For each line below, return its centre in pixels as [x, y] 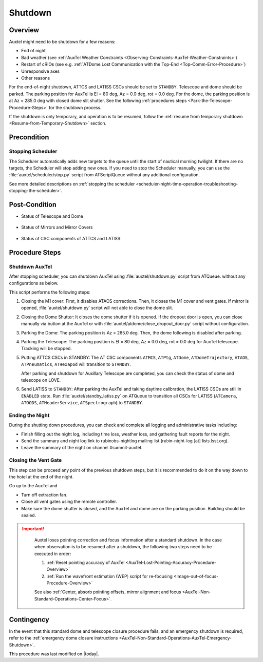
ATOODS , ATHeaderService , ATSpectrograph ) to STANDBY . [82, 403]
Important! [33, 529]
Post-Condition [33, 204]
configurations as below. [34, 283]
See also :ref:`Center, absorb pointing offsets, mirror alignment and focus [108, 592]
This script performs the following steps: [50, 292]
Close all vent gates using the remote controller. [69, 502]
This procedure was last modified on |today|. [54, 654]
